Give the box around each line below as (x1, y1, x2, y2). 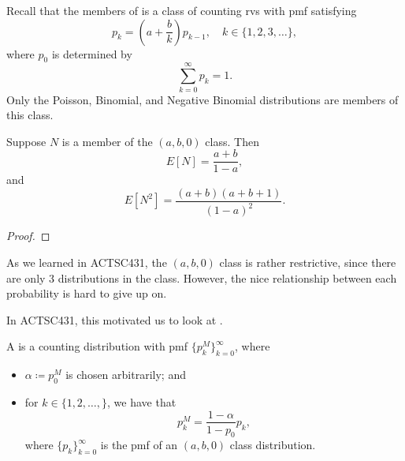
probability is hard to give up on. (6, 285, 167, 302)
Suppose (6, 133, 46, 149)
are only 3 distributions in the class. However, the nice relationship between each (6, 269, 397, 286)
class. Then (205, 133, 259, 149)
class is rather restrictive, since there (219, 253, 396, 270)
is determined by (51, 45, 132, 62)
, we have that (107, 393, 176, 410)
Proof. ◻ (6, 227, 50, 244)
